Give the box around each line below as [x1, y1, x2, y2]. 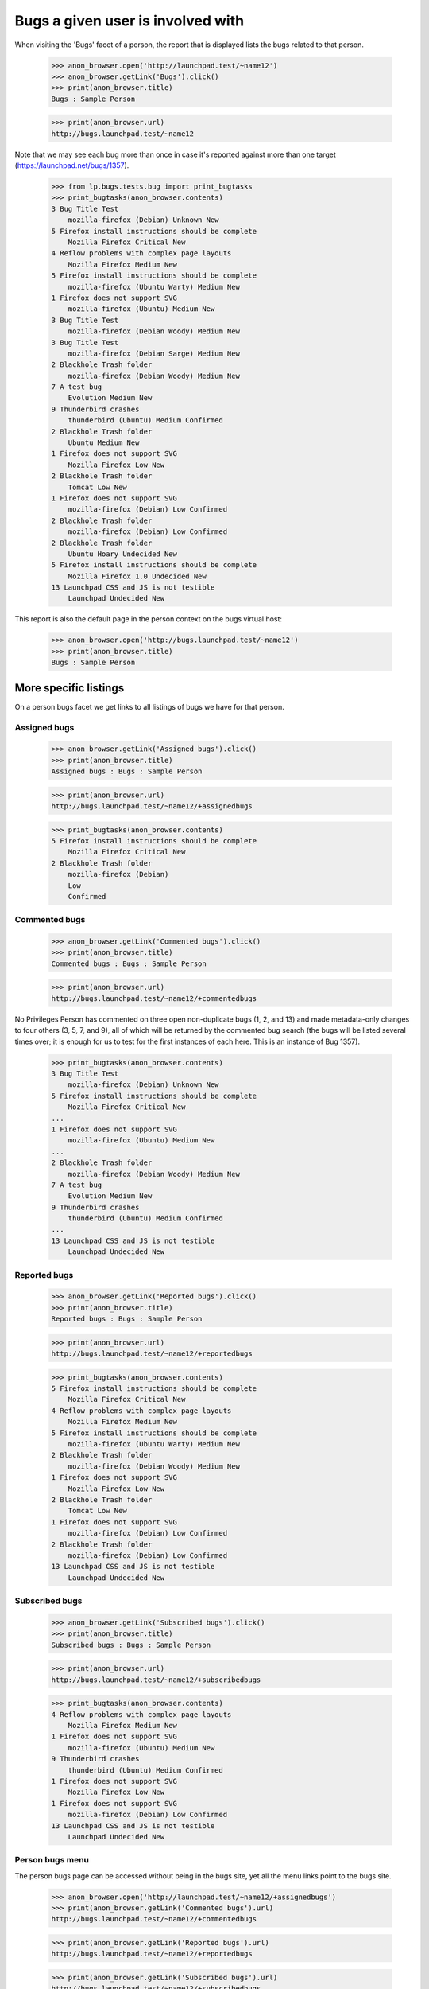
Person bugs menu [14, 1855, 90, 1866]
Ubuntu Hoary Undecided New [68, 549, 178, 559]
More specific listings [14, 681, 125, 695]
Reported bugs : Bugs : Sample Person [51, 1314, 203, 1324]
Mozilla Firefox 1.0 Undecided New [68, 571, 207, 581]
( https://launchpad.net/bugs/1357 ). [14, 161, 129, 170]
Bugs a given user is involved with [14, 12, 245, 29]
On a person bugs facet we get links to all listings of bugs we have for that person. [14, 702, 285, 711]
